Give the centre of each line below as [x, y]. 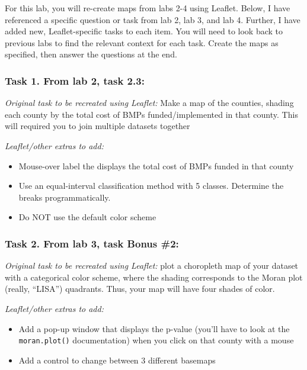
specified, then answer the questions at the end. [91, 54]
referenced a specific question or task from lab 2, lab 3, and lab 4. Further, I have [153, 19]
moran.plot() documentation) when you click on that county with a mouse [156, 340]
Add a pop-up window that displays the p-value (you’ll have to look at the [154, 328]
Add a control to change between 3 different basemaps [117, 360]
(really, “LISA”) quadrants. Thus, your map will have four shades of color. [140, 289]
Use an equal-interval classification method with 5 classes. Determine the [151, 186]
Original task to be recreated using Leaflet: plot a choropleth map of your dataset [152, 266]
